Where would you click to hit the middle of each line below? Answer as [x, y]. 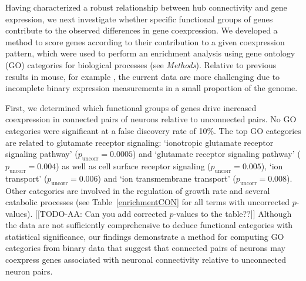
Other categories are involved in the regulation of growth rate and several [138, 190]
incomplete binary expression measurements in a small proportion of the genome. [152, 88]
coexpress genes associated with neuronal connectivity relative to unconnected [146, 260]
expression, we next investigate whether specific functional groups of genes [139, 19]
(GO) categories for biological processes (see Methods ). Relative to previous [141, 64]
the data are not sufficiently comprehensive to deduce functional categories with [149, 225]
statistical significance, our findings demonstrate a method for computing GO [145, 236]
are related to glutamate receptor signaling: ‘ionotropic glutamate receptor [139, 142]
